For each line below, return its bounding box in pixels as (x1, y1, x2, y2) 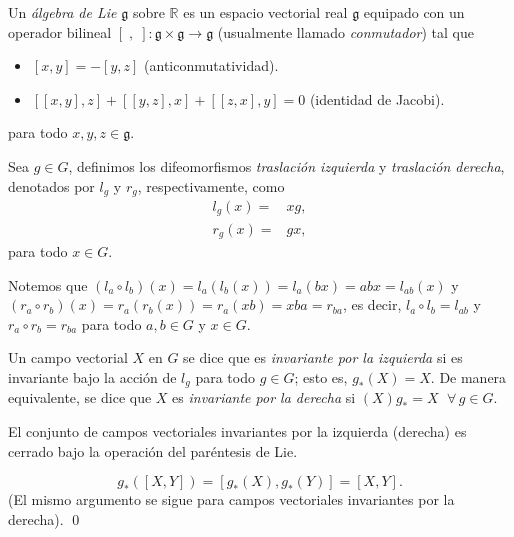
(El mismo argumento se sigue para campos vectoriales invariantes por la (8, 489, 455, 510)
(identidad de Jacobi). (309, 88, 445, 109)
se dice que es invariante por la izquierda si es (183, 347, 463, 368)
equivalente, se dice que (8, 387, 152, 408)
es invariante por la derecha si (172, 387, 356, 408)
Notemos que (8, 274, 88, 295)
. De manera (430, 366, 507, 387)
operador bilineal (8, 21, 112, 42)
